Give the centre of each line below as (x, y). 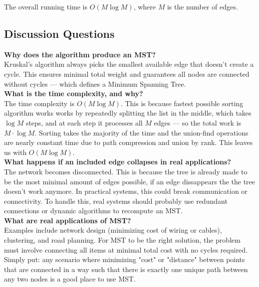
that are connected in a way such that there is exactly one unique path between (126, 269)
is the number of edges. (202, 6)
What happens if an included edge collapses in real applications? (118, 162)
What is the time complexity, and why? (74, 93)
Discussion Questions (59, 33)
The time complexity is (39, 103)
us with (15, 152)
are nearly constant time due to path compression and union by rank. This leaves (129, 142)
